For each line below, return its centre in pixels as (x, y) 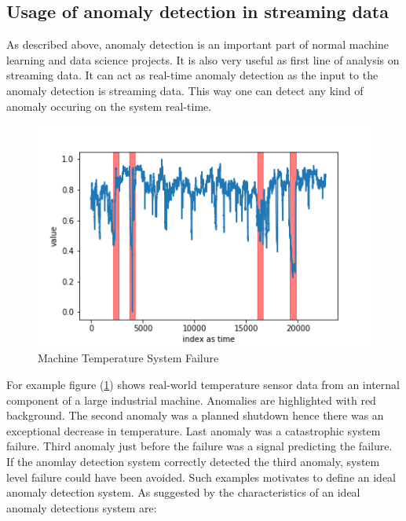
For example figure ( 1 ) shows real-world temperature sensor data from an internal (203, 385)
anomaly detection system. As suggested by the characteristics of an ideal (183, 492)
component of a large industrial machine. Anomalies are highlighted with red (191, 400)
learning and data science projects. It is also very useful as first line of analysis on (203, 59)
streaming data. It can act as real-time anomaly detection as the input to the (192, 75)
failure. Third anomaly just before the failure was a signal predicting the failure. (199, 446)
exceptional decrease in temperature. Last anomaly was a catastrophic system (194, 430)
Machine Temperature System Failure (128, 358)
